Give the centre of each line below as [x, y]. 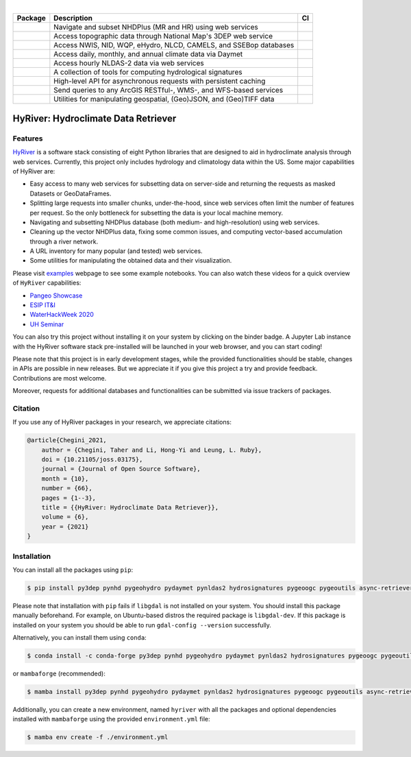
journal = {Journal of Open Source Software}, [121, 469]
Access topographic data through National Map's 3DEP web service [163, 36]
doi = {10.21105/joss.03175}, [92, 460]
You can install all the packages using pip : [73, 570]
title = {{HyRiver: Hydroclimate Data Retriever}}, [130, 507]
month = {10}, [65, 479]
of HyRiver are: [34, 171]
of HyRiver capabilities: [47, 283]
